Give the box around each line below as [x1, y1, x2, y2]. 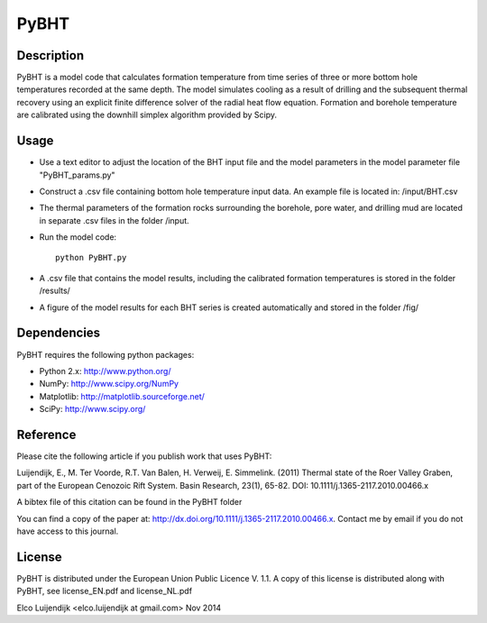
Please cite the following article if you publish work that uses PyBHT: [16, 451, 272, 462]
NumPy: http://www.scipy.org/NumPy [39, 379, 179, 389]
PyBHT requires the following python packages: [16, 349, 195, 360]
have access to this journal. [16, 526, 119, 536]
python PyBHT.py [55, 252, 127, 263]
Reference [16, 426, 77, 442]
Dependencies [16, 325, 101, 341]
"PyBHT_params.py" [39, 169, 116, 180]
